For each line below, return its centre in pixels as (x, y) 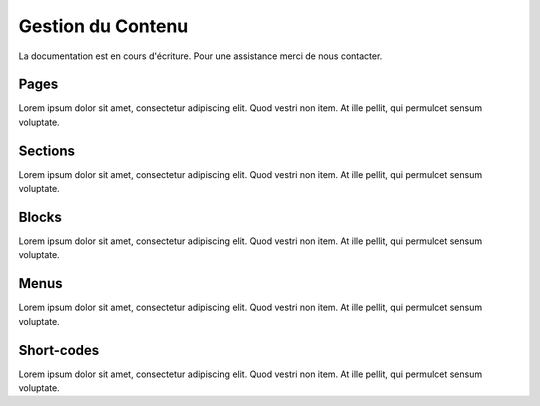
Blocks (40, 216)
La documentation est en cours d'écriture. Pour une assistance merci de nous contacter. (200, 56)
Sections (46, 150)
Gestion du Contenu (103, 26)
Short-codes (59, 350)
